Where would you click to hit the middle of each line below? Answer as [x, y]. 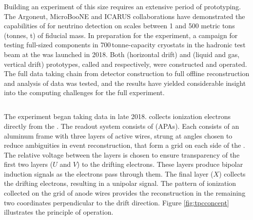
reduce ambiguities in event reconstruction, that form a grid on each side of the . [125, 145]
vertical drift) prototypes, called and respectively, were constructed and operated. [126, 64]
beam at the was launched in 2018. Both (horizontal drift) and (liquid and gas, [122, 54]
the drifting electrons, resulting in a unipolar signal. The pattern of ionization [120, 183]
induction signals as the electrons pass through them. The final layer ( [109, 173]
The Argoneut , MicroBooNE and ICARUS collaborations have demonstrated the [125, 16]
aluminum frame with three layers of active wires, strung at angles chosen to [118, 135]
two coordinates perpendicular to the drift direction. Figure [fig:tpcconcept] [117, 202]
